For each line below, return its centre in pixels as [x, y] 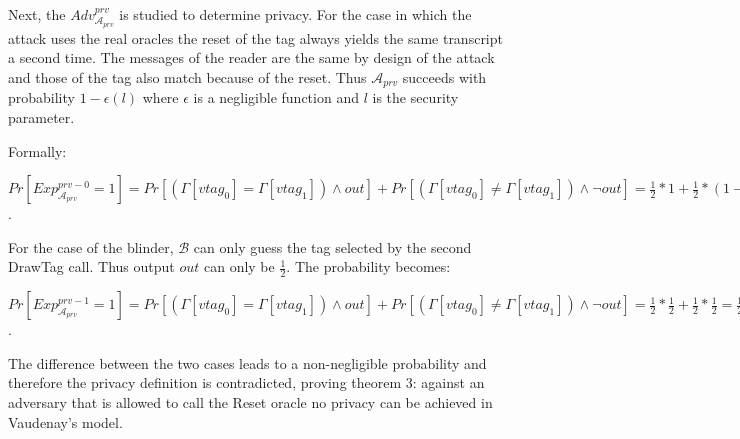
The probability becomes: [372, 266]
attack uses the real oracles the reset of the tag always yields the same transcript [255, 37]
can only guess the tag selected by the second [332, 246]
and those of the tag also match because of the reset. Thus [187, 77]
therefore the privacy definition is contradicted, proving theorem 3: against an [246, 382]
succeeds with [444, 77]
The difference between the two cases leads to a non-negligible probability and [247, 362]
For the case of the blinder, [91, 246]
